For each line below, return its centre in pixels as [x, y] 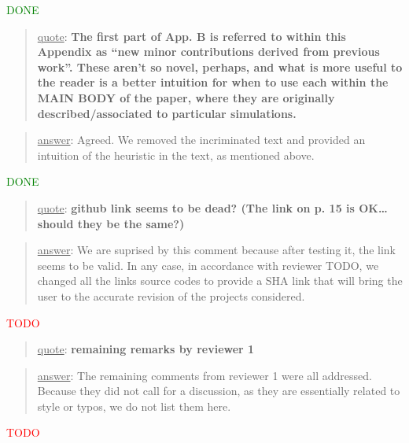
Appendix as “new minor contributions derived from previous [208, 52]
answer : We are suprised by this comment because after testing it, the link [217, 250]
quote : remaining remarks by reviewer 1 [146, 349]
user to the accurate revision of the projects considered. [171, 295]
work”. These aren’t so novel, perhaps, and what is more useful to [220, 66]
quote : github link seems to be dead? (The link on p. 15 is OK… [212, 207]
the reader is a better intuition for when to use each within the [213, 82]
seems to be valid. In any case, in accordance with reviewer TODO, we [208, 265]
